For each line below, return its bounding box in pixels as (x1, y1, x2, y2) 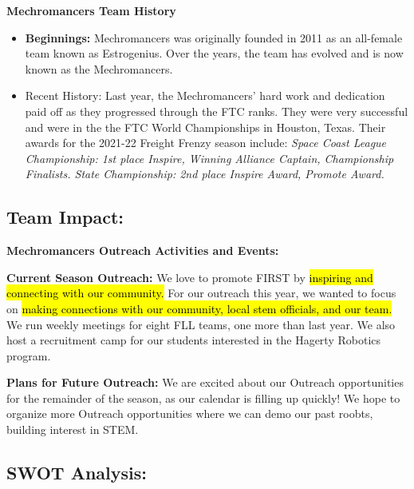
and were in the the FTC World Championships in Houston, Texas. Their (25, 118, 386, 135)
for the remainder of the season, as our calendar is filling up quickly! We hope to (6, 389, 400, 406)
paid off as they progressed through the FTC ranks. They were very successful (25, 102, 408, 119)
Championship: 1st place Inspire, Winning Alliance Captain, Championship (25, 149, 394, 166)
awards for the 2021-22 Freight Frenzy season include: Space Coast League (25, 134, 387, 151)
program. (6, 347, 51, 364)
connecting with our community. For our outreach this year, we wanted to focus (6, 284, 396, 301)
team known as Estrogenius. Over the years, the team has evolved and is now (25, 45, 404, 62)
